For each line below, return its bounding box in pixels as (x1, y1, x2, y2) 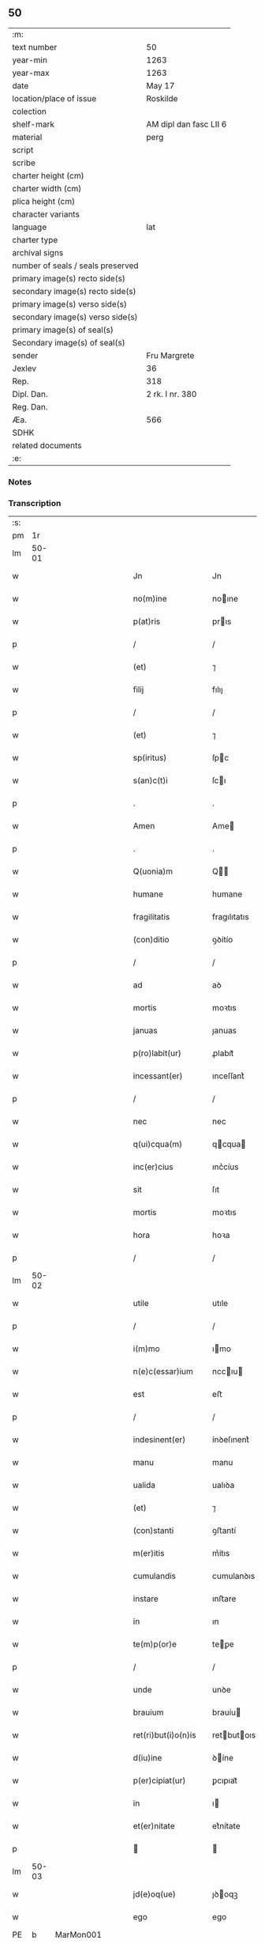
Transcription (8, 497, 62, 508)
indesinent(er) (132, 1434, 186, 1445)
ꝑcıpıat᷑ (211, 1775, 238, 1786)
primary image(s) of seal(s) (12, 324, 114, 335)
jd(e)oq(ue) (132, 1889, 176, 1900)
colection (12, 106, 47, 117)
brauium (132, 1707, 164, 1718)
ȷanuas (211, 1025, 237, 1036)
